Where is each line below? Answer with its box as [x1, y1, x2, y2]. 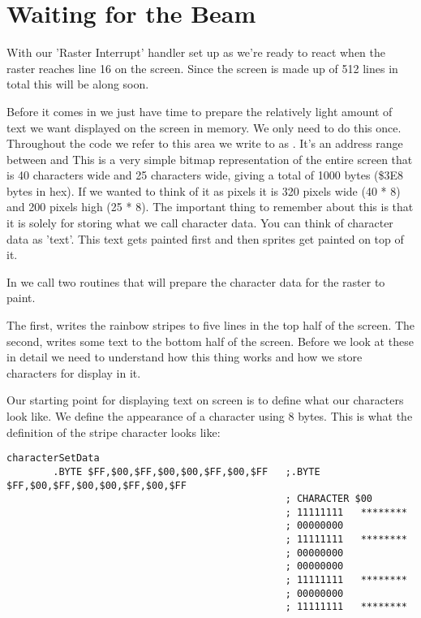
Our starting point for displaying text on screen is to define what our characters [6, 391, 404, 408]
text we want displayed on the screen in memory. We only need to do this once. [6, 119, 402, 136]
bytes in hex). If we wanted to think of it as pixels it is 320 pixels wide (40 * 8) [6, 182, 401, 199]
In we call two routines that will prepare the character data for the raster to [6, 273, 385, 290]
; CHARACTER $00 [285, 493, 373, 505]
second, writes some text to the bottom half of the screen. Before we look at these [6, 332, 414, 349]
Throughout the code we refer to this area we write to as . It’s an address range [6, 135, 403, 152]
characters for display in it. [6, 364, 141, 381]
